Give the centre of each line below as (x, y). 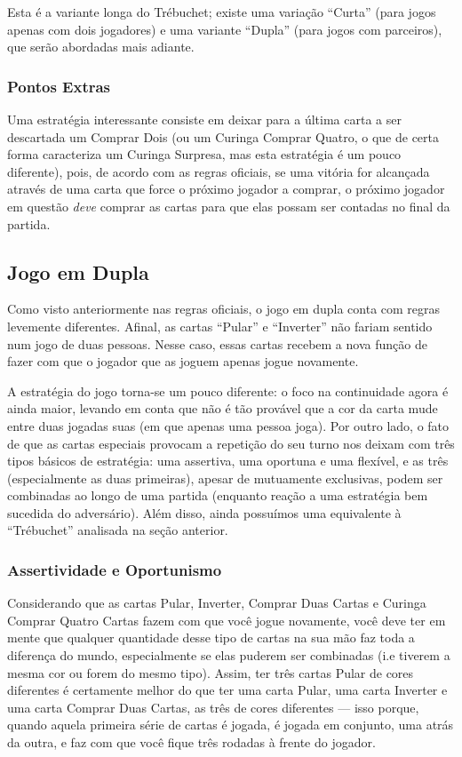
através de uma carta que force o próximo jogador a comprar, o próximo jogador (226, 189)
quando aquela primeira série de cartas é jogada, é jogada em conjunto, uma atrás (231, 725)
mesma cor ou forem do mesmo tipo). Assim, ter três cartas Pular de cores (211, 672)
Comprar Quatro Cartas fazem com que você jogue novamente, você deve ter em (227, 620)
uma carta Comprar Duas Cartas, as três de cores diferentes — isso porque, (213, 707)
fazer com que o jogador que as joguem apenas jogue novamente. (183, 361)
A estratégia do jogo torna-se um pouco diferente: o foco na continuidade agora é (228, 390)
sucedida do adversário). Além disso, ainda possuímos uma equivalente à (204, 512)
